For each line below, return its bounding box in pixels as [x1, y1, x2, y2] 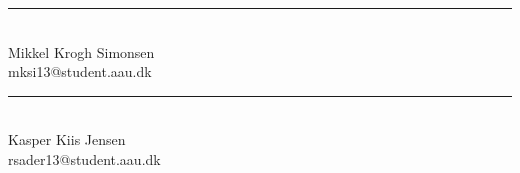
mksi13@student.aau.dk [8, 61, 152, 82]
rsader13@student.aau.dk [8, 148, 161, 169]
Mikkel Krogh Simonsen [8, 41, 155, 62]
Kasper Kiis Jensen [8, 129, 126, 150]
